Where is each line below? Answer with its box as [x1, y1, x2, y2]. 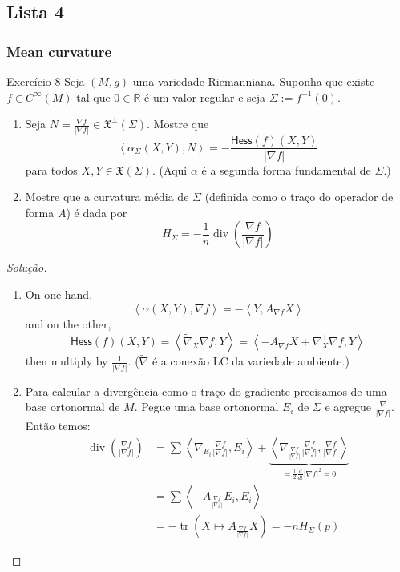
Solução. [6, 259, 47, 276]
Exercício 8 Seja [6, 73, 85, 89]
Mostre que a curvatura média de [25, 188, 189, 205]
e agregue [325, 398, 371, 415]
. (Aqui [152, 161, 188, 178]
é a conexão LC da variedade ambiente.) [152, 352, 349, 369]
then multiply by [25, 352, 108, 369]
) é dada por [66, 203, 127, 220]
